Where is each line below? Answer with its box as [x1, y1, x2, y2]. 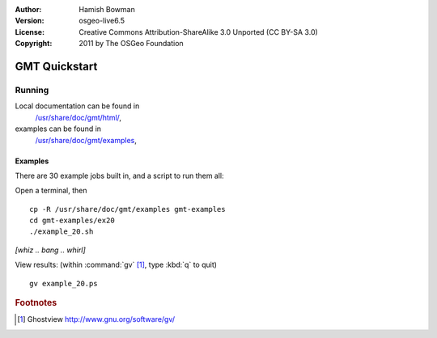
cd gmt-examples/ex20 [29, 216, 115, 226]
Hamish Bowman [78, 5, 135, 14]
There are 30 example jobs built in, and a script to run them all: [15, 171, 224, 180]
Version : [15, 16, 45, 26]
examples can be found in [15, 124, 101, 133]
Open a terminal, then [15, 186, 87, 196]
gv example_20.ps [29, 279, 98, 288]
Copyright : [15, 39, 53, 49]
